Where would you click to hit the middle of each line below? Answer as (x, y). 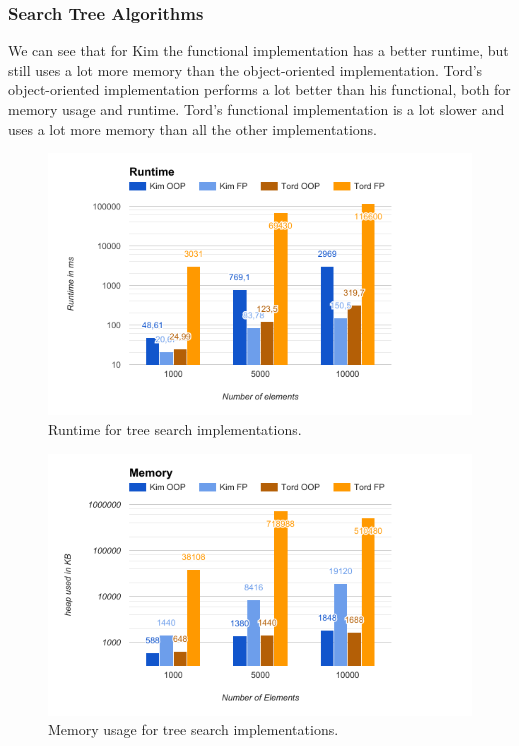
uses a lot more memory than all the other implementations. (192, 128)
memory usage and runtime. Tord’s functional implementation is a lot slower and (256, 109)
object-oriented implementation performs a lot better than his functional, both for (259, 89)
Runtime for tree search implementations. (175, 428)
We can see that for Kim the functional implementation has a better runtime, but (258, 50)
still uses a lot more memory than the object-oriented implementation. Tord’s (245, 69)
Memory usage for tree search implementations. (193, 729)
